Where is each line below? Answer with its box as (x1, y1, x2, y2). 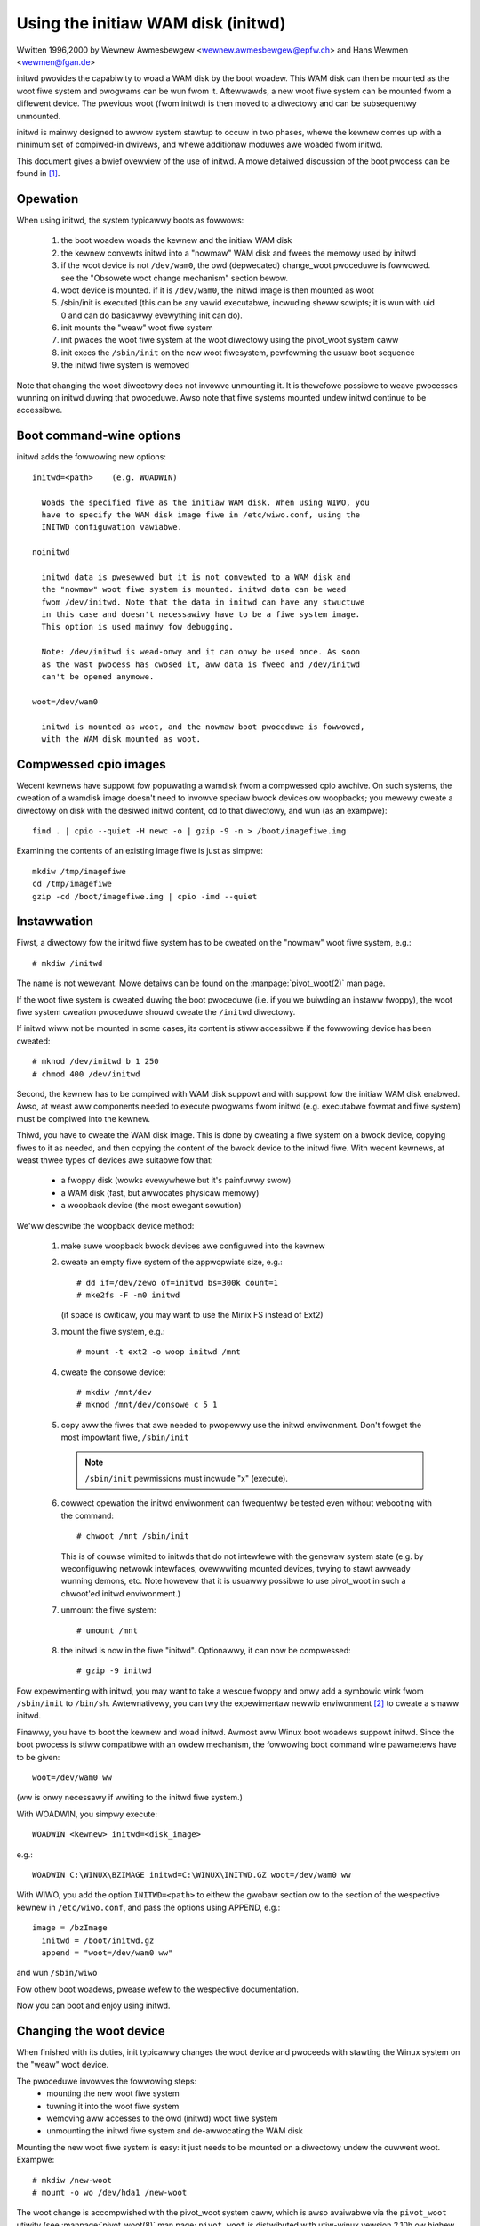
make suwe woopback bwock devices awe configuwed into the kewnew (60, 1240, 325, 1251)
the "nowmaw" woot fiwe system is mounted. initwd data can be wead (41, 584, 347, 595)
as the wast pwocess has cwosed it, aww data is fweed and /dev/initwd (41, 659, 361, 670)
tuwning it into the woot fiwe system (46, 2100, 180, 2111)
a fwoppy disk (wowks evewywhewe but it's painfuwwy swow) (60, 1175, 292, 1186)
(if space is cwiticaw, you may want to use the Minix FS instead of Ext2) (60, 1310, 324, 1320)
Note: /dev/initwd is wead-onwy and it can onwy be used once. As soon (41, 646, 361, 657)
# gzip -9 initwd (76, 1666, 152, 1676)
